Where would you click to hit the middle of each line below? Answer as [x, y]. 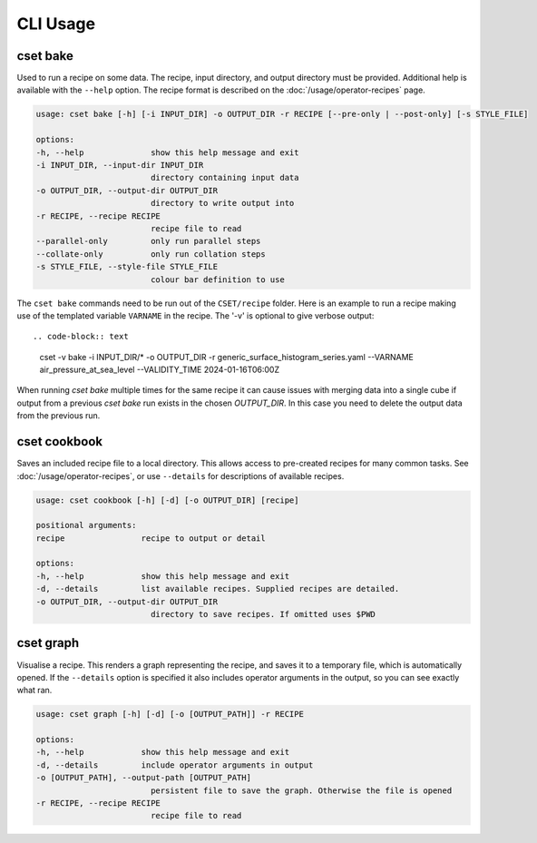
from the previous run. [59, 416]
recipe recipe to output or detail [151, 538]
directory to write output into [222, 203]
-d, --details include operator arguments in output [175, 765]
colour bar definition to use [217, 279]
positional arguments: [86, 525]
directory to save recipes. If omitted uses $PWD [263, 614]
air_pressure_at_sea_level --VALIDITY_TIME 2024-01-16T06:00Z [160, 370]
